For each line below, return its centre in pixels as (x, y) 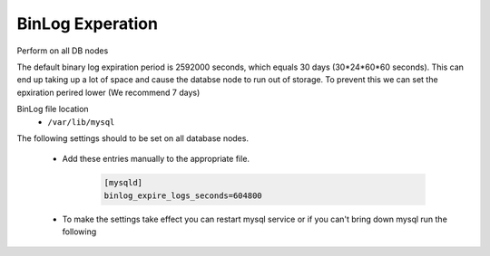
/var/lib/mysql (81, 122)
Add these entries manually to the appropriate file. (156, 159)
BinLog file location (53, 109)
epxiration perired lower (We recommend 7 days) (108, 92)
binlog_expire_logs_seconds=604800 (183, 195)
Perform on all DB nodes (63, 51)
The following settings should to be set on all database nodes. (133, 138)
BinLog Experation (88, 24)
